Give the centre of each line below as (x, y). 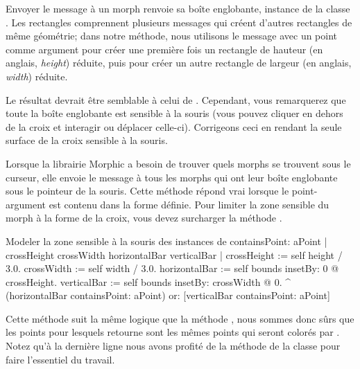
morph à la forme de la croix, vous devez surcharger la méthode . (144, 218)
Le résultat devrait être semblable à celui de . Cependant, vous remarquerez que (176, 99)
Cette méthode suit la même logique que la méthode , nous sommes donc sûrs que (180, 318)
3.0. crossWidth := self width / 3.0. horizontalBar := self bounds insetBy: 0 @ (172, 268)
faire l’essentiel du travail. (60, 359)
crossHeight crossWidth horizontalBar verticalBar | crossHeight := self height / (174, 254)
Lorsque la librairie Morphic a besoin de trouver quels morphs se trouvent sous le (178, 163)
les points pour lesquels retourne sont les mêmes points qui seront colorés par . (173, 332)
